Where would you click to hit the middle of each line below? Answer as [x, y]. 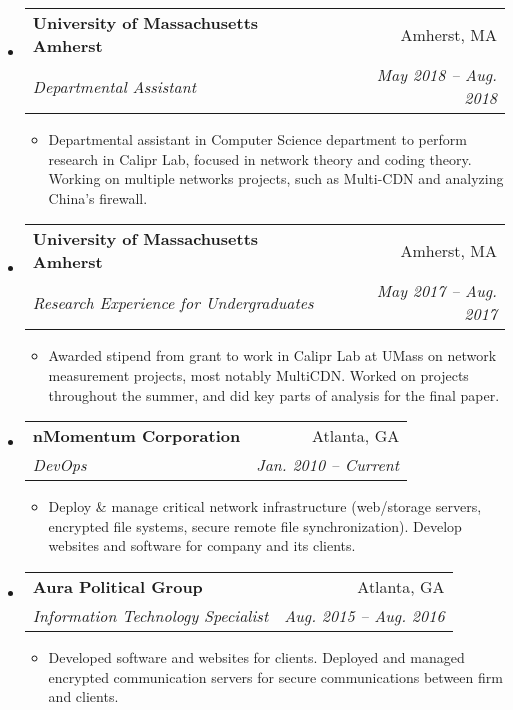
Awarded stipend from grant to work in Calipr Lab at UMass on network [272, 355]
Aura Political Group [117, 586]
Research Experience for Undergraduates [173, 302]
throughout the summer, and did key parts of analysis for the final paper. [274, 394]
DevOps [59, 465]
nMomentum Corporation [136, 436]
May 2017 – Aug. [436, 291]
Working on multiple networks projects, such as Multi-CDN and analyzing [276, 178]
